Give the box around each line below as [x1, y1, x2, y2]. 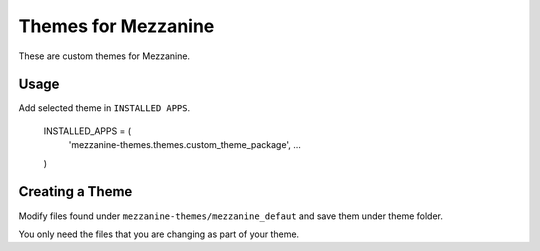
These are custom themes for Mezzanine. [18, 50, 190, 62]
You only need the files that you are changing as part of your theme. [18, 228, 300, 240]
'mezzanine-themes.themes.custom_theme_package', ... [68, 139, 302, 151]
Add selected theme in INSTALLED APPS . [18, 102, 191, 114]
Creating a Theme [18, 183, 133, 200]
